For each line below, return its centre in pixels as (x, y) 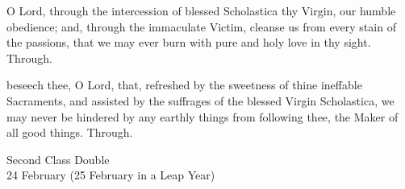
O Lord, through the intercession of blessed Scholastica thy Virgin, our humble (201, 10)
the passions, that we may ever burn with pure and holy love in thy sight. (189, 42)
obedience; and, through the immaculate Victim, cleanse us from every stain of (201, 26)
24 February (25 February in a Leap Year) (111, 175)
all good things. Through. (70, 132)
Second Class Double (58, 159)
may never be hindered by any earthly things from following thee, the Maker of (202, 116)
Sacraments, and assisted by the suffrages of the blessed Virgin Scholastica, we (200, 100)
